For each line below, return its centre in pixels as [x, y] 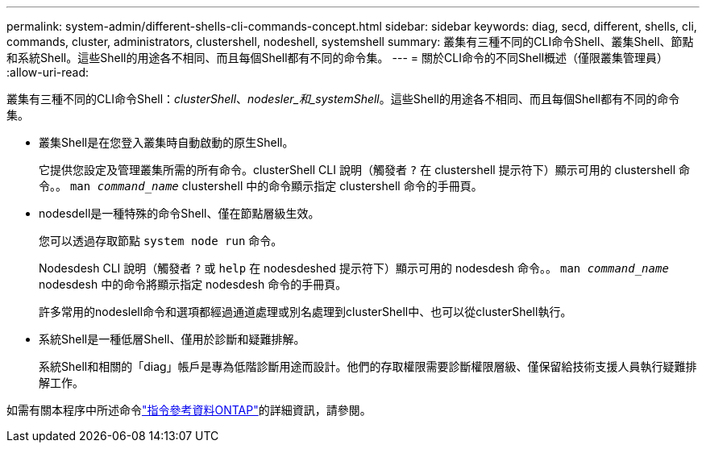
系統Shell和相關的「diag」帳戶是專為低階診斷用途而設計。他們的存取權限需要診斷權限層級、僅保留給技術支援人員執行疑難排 [368, 366]
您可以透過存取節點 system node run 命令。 [161, 241]
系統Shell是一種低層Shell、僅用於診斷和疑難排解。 [172, 339]
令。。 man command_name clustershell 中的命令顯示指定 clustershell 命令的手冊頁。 [261, 186]
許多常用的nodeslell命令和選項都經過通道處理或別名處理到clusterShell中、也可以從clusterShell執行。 [305, 312]
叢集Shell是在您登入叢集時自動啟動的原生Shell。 [166, 142]
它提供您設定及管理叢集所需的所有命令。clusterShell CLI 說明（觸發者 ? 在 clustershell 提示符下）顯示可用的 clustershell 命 [365, 170]
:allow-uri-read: [48, 72]
